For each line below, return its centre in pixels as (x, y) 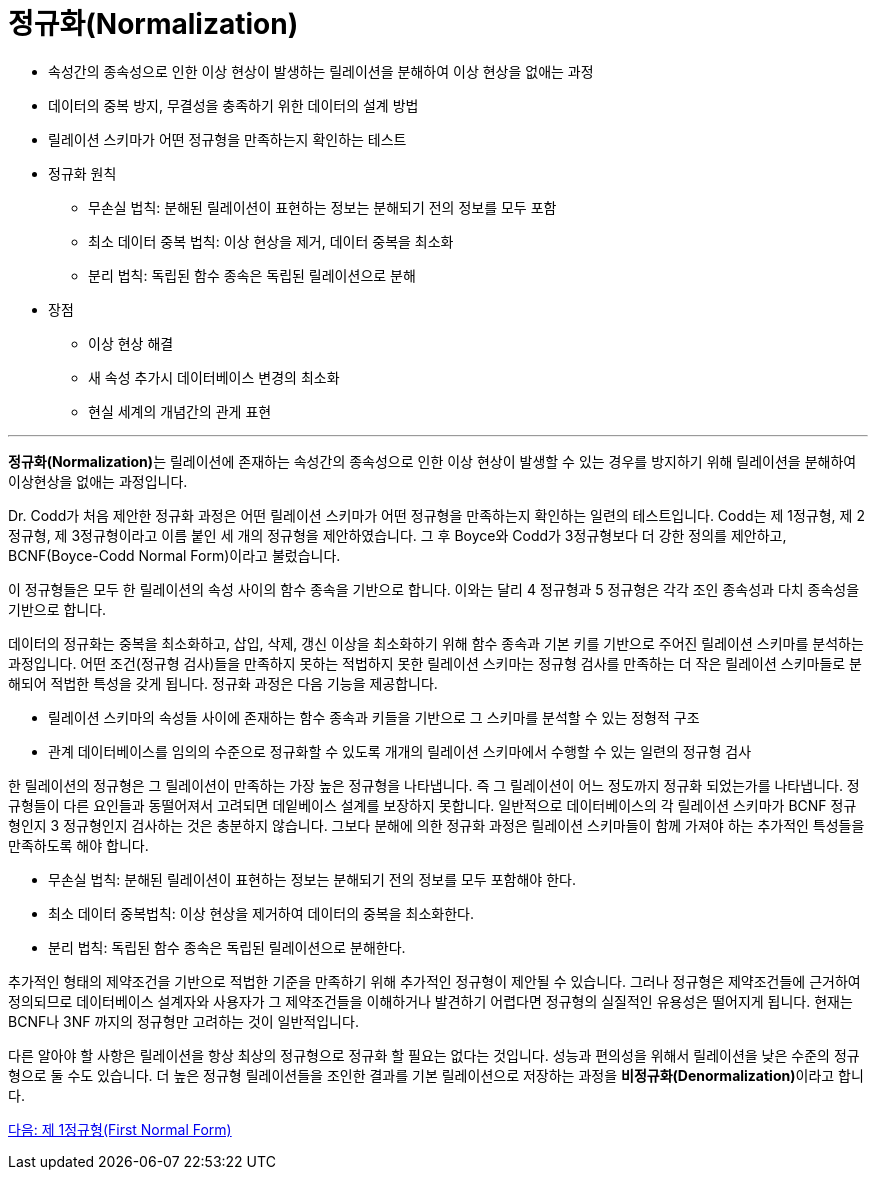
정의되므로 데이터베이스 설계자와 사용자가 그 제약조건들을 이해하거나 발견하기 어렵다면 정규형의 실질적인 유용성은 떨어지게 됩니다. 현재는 (430, 1001)
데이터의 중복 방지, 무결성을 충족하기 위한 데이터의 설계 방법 (233, 105)
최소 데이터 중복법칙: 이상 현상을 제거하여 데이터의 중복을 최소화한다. (261, 913)
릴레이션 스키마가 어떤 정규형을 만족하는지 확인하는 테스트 (227, 139)
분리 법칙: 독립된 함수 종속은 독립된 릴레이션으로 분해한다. (227, 947)
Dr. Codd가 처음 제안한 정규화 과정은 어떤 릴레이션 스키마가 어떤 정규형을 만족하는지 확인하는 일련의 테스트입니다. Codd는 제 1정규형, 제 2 (436, 515)
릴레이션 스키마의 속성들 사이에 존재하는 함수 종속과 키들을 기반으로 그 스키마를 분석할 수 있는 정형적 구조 (374, 717)
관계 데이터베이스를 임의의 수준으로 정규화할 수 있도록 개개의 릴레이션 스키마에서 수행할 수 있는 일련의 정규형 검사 (400, 751)
